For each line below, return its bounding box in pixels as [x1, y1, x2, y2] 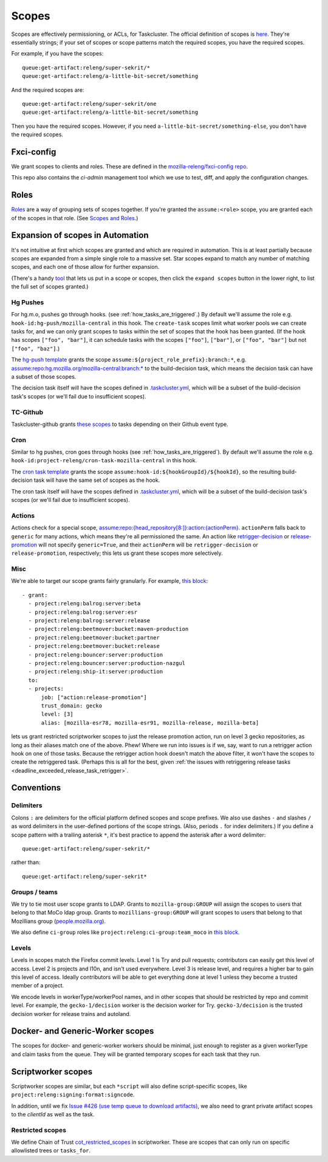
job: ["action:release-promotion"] [41, 694, 147, 701]
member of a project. [11, 982, 64, 989]
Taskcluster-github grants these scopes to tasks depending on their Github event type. [11, 420, 229, 428]
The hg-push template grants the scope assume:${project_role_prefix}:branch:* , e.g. [11, 356, 247, 363]
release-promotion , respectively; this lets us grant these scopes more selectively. [11, 549, 223, 557]
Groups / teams [11, 888, 58, 896]
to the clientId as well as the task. [11, 1110, 95, 1118]
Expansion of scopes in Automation [11, 230, 149, 240]
